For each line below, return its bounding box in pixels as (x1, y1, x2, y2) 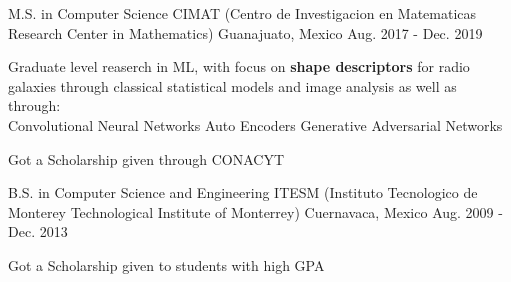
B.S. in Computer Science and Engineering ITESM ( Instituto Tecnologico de (8, 182, 478, 203)
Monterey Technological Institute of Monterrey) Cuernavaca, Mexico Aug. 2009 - (8, 201, 503, 222)
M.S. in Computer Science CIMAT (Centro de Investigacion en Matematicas (8, 3, 477, 23)
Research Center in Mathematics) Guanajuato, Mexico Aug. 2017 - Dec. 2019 (8, 22, 483, 43)
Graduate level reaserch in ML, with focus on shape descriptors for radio (8, 56, 470, 77)
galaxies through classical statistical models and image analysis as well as (8, 75, 457, 96)
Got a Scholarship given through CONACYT (8, 148, 284, 169)
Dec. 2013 (8, 221, 68, 242)
